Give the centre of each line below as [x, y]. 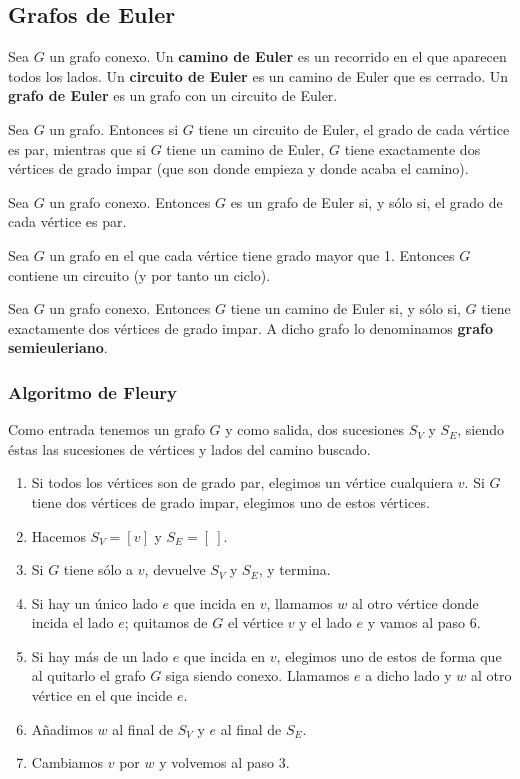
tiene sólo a [98, 569]
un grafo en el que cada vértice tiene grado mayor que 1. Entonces [252, 254]
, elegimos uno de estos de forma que [389, 655]
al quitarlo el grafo [88, 675]
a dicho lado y [408, 675]
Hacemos [58, 535]
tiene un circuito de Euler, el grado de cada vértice [354, 128]
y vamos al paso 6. [424, 622]
